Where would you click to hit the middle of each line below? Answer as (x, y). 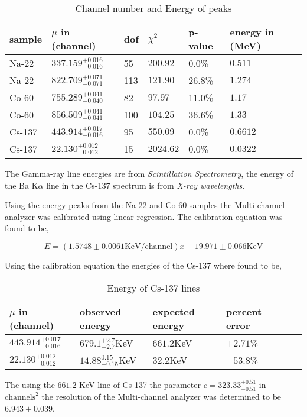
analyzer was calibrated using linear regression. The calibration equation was (144, 216)
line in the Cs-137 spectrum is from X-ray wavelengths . (146, 185)
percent (244, 311)
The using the (30, 384)
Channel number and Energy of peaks (153, 8)
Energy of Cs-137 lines (153, 287)
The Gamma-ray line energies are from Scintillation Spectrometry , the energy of (149, 173)
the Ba (17, 185)
